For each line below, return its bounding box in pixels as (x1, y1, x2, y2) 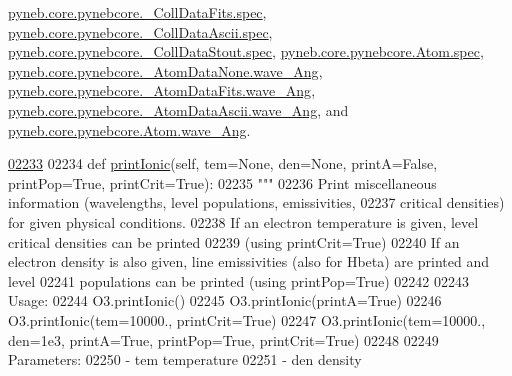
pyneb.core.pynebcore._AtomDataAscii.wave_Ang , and (8, 99, 349, 120)
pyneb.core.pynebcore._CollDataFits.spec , (8, 2, 267, 22)
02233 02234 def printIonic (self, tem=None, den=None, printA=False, (8, 153, 438, 174)
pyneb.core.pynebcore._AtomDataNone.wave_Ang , (8, 60, 323, 81)
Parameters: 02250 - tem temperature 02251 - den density (8, 349, 362, 370)
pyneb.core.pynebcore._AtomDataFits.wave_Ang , (8, 80, 316, 101)
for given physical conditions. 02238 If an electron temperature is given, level (8, 211, 479, 232)
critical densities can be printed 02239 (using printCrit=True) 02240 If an (8, 231, 460, 252)
